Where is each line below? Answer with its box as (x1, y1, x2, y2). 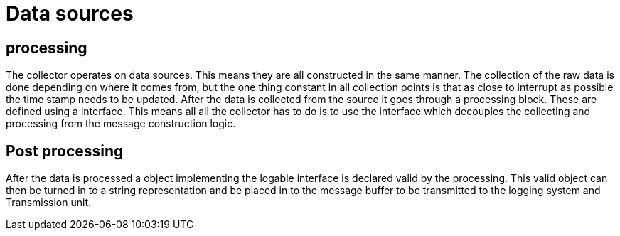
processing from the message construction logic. (6, 117, 236, 130)
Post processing (6, 141, 124, 160)
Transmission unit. (6, 196, 92, 209)
